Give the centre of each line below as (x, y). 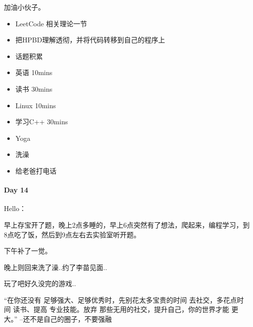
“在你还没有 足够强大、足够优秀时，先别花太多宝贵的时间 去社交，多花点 (120, 299)
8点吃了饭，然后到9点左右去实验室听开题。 (72, 234)
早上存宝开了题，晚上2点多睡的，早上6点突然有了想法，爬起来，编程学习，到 (127, 224)
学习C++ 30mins (42, 122)
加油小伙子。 (24, 7)
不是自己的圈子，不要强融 (71, 319)
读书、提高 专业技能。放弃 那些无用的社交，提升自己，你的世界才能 (121, 309)
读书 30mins (34, 88)
